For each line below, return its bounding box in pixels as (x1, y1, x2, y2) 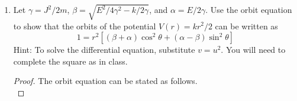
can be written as (215, 19, 278, 32)
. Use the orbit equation (205, 4, 292, 16)
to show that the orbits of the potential (13, 19, 156, 32)
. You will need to (221, 43, 286, 56)
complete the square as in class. (13, 55, 128, 67)
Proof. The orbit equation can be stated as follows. (13, 75, 198, 87)
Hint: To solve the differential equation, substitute (13, 43, 195, 56)
